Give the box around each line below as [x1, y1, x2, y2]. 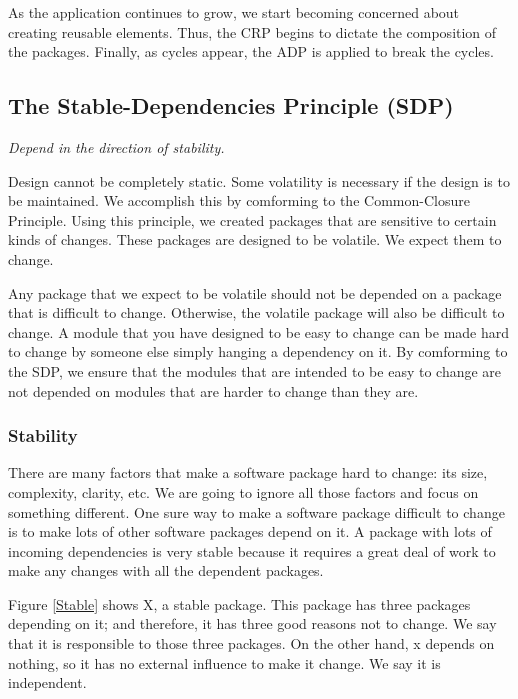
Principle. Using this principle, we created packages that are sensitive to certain [8, 209, 497, 230]
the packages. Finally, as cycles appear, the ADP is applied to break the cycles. [8, 41, 494, 62]
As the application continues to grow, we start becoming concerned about [8, 2, 460, 22]
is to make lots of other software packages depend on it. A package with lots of [8, 521, 492, 542]
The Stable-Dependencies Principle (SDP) [8, 90, 454, 121]
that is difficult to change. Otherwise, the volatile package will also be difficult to [8, 302, 505, 323]
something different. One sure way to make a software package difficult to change [8, 501, 505, 522]
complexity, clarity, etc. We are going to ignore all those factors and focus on [8, 481, 479, 502]
